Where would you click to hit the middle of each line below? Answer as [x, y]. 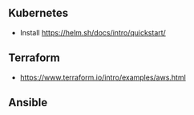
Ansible [28, 103]
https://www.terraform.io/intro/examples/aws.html [103, 77]
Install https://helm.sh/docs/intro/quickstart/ [93, 32]
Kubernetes [38, 13]
